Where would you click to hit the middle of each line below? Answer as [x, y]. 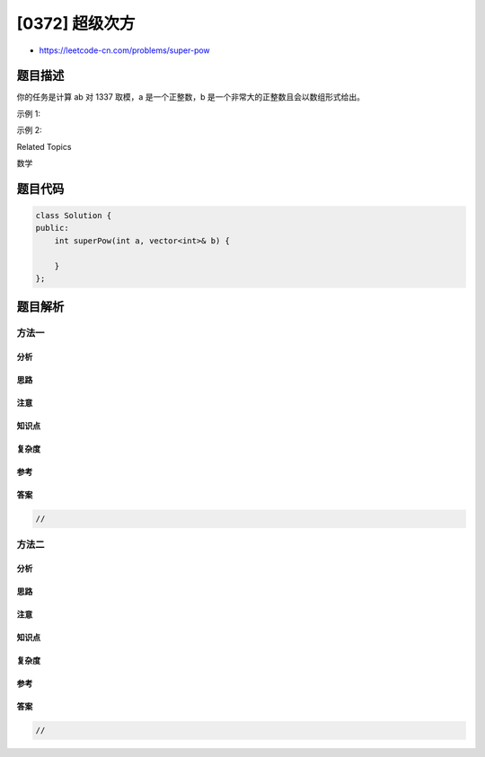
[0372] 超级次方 [76, 23]
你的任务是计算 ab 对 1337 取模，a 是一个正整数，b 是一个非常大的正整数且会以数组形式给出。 [191, 97]
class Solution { [74, 216]
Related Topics [44, 146]
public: [52, 228]
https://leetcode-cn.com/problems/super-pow [124, 50]
